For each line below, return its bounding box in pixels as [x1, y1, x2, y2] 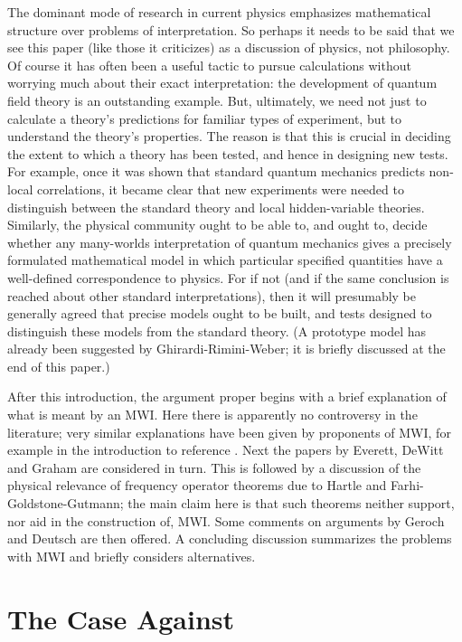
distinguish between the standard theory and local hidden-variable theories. [7, 197, 425, 216]
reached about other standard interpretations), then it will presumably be [7, 286, 417, 305]
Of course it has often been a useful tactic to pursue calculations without [7, 55, 411, 74]
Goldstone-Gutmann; [7, 494, 124, 513]
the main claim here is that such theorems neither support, [127, 494, 455, 513]
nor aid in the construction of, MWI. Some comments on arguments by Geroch [7, 511, 445, 530]
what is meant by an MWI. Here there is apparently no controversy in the [7, 405, 418, 424]
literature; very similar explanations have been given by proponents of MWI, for [7, 422, 451, 441]
